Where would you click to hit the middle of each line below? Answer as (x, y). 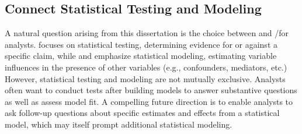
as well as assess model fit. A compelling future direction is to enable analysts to (149, 101)
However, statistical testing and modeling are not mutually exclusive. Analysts (145, 78)
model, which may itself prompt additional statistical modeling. (119, 124)
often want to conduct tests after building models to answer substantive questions (151, 90)
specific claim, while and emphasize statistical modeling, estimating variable (141, 56)
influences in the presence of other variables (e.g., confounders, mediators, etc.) (146, 67)
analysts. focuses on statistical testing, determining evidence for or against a (141, 44)
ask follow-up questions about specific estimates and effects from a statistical (142, 113)
